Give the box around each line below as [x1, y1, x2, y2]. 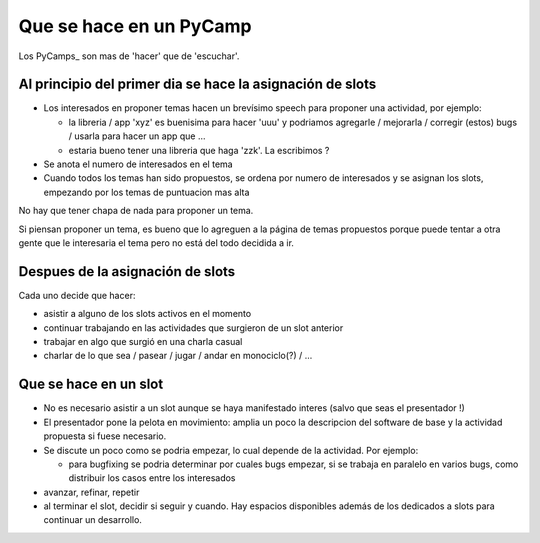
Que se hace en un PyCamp [18, 15, 252, 37]
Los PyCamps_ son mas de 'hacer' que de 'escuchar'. [18, 50, 240, 62]
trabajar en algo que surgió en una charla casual [43, 336, 243, 348]
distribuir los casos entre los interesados [68, 472, 236, 484]
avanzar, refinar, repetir [43, 486, 140, 498]
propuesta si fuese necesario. [43, 430, 167, 442]
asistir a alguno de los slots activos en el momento [43, 308, 252, 320]
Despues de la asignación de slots [18, 263, 236, 280]
